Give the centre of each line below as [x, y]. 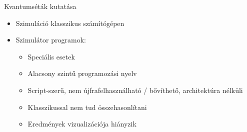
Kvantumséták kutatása [40, 6]
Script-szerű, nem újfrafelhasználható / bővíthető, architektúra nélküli [135, 90]
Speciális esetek [51, 56]
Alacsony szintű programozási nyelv [82, 73]
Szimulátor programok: [51, 40]
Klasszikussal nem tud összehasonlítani [87, 107]
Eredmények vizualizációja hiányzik [82, 124]
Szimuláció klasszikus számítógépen [70, 23]
